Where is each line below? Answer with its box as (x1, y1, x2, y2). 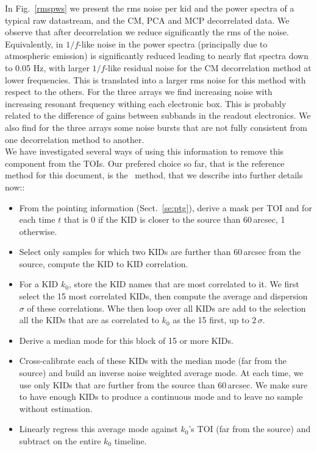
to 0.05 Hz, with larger (5, 61, 90, 74)
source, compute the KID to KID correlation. (19, 257, 188, 270)
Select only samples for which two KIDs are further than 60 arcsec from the (19, 245, 301, 258)
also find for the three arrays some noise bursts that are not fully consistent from (5, 121, 307, 133)
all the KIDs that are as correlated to (19, 313, 159, 326)
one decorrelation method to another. (5, 133, 144, 145)
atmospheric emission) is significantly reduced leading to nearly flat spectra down (5, 49, 309, 62)
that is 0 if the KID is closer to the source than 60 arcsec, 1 (63, 213, 285, 226)
